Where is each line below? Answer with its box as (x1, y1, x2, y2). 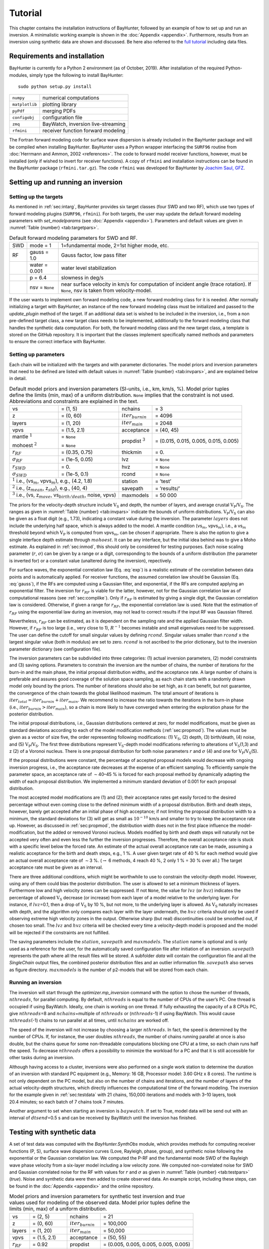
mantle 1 (12, 432, 32, 440)
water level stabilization (61, 265, 117, 272)
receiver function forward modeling (42, 127, 126, 134)
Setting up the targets (9, 193, 63, 200)
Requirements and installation (9, 52, 105, 60)
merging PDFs (42, 107, 76, 114)
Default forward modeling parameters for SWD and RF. (9, 234, 138, 241)
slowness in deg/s (61, 274, 104, 281)
